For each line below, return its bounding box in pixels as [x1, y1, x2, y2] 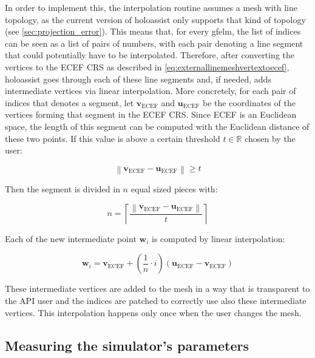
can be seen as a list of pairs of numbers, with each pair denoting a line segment [5, 36, 303, 49]
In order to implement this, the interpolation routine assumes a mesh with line [5, 1, 297, 13]
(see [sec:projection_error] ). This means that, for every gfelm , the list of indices [5, 25, 301, 38]
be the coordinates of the [203, 96, 296, 109]
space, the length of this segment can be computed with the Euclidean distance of [5, 120, 310, 132]
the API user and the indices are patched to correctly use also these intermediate [5, 294, 307, 306]
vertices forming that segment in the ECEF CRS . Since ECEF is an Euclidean [5, 108, 297, 121]
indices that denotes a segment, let [5, 96, 134, 109]
